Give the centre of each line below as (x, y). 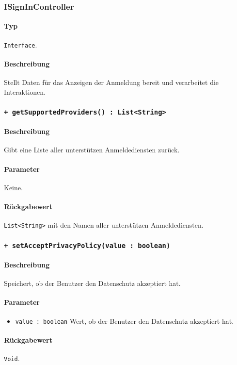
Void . (12, 358)
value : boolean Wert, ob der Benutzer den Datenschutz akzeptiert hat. (125, 321)
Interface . (21, 44)
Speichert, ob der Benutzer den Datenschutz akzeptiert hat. (92, 283)
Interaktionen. (25, 91)
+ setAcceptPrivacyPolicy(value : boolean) (87, 245)
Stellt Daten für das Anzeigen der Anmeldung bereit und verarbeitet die (111, 82)
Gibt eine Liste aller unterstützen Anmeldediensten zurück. (92, 150)
